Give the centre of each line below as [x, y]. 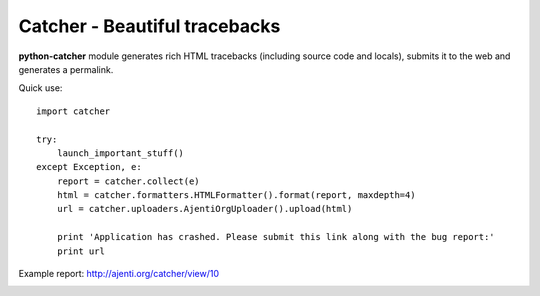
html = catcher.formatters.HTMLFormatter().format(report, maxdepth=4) [236, 195]
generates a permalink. [66, 69]
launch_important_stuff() [120, 153]
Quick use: [40, 88]
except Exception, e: [89, 167]
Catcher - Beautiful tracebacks [149, 26]
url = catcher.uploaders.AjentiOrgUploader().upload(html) [204, 209]
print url [80, 251]
